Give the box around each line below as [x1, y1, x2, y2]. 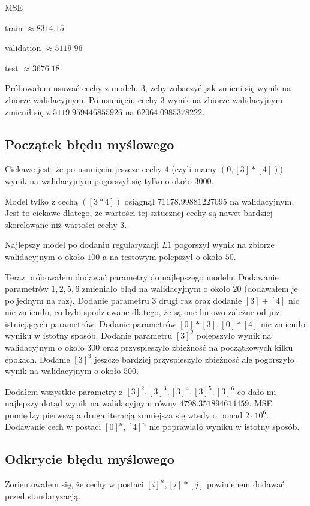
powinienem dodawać [206, 477, 285, 490]
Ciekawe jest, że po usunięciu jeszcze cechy [5, 163, 162, 175]
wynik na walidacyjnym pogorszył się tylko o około [5, 174, 192, 187]
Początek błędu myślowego [5, 134, 174, 153]
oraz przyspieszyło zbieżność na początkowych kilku [102, 341, 293, 354]
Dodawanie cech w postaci [5, 420, 101, 433]
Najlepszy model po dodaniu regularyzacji [5, 238, 159, 251]
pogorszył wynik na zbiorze [174, 238, 275, 251]
